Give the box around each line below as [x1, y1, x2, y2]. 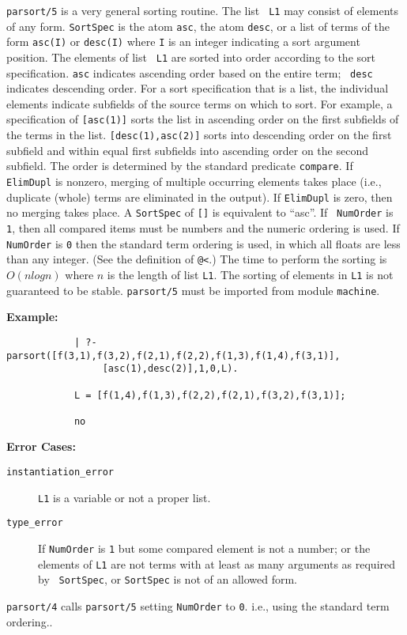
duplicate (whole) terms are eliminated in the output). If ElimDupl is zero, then [6, 188, 393, 205]
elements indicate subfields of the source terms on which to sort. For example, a [6, 95, 393, 112]
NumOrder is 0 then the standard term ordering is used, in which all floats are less [6, 235, 401, 251]
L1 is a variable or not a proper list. [38, 489, 211, 505]
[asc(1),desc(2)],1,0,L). [102, 363, 239, 375]
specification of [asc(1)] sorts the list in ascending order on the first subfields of [6, 111, 399, 127]
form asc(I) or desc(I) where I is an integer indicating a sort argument [6, 33, 360, 50]
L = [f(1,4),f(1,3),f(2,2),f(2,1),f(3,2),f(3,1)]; [73, 389, 346, 401]
